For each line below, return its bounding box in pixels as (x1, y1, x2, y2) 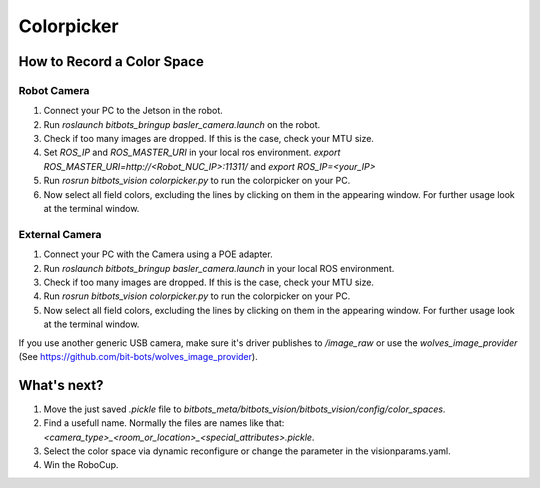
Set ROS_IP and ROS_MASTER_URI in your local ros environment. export (43, 146, 341, 159)
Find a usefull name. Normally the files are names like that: (43, 417, 285, 429)
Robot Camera (18, 83, 90, 97)
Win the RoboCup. (43, 459, 119, 471)
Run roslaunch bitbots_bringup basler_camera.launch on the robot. (43, 118, 320, 130)
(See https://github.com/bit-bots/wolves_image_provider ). (18, 350, 259, 362)
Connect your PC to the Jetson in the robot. (43, 105, 224, 117)
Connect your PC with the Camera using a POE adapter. (43, 248, 274, 260)
